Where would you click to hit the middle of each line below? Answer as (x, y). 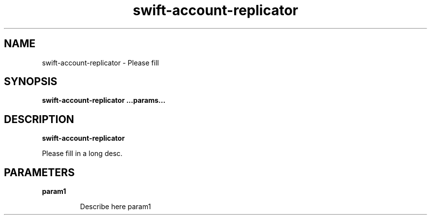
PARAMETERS (39, 172)
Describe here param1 (115, 207)
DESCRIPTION (39, 119)
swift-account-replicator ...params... (104, 100)
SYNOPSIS (31, 82)
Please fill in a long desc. (82, 154)
